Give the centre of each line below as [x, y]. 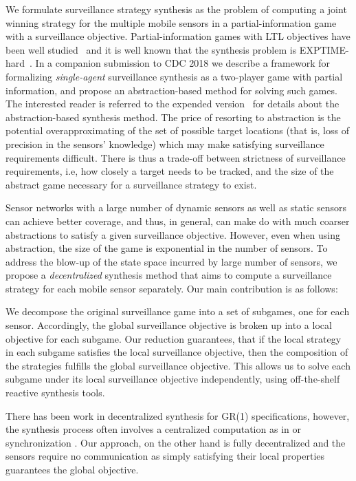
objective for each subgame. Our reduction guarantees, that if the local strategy [174, 338]
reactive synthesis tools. [55, 393]
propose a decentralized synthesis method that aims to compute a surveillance [169, 275]
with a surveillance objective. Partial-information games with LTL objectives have [178, 36]
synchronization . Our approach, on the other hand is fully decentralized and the [176, 442]
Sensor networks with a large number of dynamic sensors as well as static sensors [176, 207]
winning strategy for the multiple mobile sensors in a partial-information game [171, 22]
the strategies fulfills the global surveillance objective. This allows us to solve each [178, 365]
